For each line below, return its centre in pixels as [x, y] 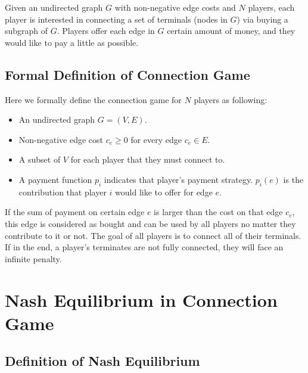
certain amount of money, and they [231, 31]
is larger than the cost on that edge [218, 212]
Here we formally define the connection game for [93, 99]
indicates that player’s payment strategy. [178, 179]
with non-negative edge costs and [175, 7]
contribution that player [63, 192]
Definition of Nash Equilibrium [102, 361]
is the [293, 179]
